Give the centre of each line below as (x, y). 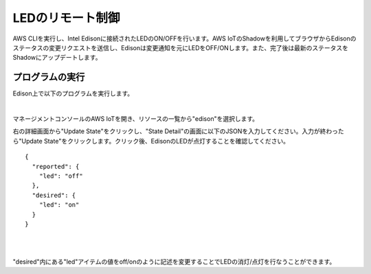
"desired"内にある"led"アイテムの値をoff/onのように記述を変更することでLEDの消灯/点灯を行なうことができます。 (174, 262)
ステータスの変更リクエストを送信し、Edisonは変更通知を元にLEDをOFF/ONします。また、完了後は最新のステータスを (180, 47)
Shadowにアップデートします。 (57, 58)
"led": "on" (59, 205)
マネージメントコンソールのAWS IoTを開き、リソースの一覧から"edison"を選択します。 (136, 119)
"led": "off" (61, 176)
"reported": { (56, 166)
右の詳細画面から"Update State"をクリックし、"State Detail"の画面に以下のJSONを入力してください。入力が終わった (178, 131)
